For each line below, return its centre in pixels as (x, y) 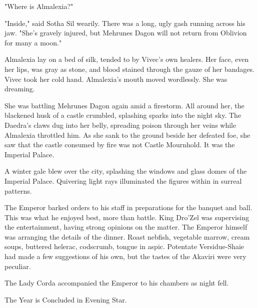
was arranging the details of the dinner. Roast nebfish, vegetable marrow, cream (127, 236)
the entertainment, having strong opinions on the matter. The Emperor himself (126, 227)
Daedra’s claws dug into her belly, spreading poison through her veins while (120, 125)
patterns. (18, 190)
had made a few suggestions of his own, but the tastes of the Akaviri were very (125, 256)
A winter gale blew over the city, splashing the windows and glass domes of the (126, 171)
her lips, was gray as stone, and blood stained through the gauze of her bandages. (129, 69)
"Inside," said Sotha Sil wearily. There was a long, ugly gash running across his (125, 23)
